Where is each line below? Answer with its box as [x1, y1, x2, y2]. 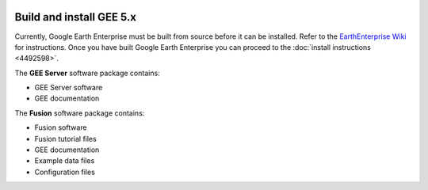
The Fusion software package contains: [14, 108, 145, 118]
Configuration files [34, 167, 95, 177]
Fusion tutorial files [34, 134, 97, 143]
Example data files [34, 156, 95, 165]
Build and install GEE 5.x [14, 10, 136, 24]
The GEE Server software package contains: [14, 68, 160, 78]
